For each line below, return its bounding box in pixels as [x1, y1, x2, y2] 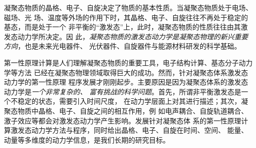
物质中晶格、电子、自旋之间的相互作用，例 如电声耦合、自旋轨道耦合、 [17, 105, 248, 116]
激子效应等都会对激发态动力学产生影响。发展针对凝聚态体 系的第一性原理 [4, 115, 241, 125]
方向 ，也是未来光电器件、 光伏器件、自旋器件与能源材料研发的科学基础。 [4, 41, 241, 51]
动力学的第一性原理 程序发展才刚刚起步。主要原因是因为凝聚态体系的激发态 [4, 77, 248, 87]
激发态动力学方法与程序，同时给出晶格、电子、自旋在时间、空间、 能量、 [10, 125, 248, 135]
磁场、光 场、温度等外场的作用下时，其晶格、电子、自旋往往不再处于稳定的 [4, 12, 248, 22]
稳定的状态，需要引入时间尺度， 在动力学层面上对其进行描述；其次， [17, 96, 241, 106]
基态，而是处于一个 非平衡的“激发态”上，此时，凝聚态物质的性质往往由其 [4, 22, 241, 32]
